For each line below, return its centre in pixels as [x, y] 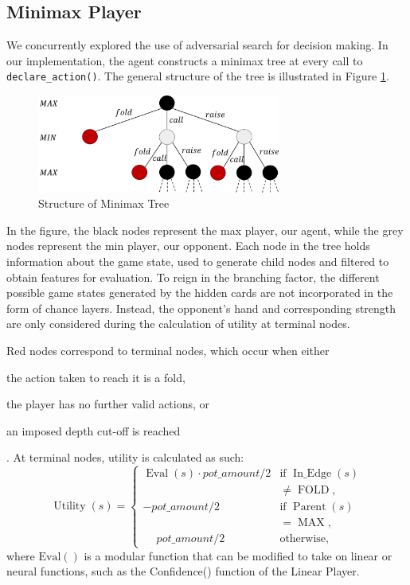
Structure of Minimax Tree [104, 203]
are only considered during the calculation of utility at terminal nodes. [178, 324]
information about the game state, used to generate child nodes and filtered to [198, 261]
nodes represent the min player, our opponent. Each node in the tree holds [188, 246]
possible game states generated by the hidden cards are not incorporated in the [200, 292]
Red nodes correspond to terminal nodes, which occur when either [168, 351]
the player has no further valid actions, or [108, 404]
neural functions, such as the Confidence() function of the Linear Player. [183, 571]
